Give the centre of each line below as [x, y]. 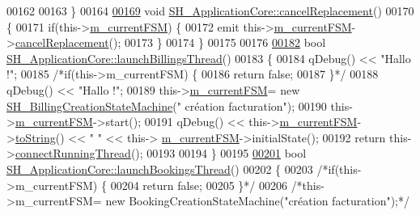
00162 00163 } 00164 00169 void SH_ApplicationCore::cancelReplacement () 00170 [210, 11]
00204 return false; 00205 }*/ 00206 [199, 185]
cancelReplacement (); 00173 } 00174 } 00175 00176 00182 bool [170, 42]
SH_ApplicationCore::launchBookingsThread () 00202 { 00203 [160, 169]
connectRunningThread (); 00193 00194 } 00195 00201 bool [161, 153]
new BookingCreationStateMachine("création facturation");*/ [258, 201]
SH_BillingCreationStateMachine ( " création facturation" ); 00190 [167, 105]
